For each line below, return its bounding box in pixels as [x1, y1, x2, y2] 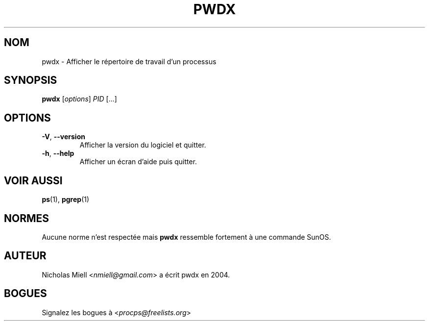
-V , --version [42, 132, 85, 141]
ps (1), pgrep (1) [42, 195, 90, 204]
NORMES [4, 212, 49, 225]
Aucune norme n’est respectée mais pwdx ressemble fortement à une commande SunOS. [42, 232, 331, 241]
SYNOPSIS [4, 74, 57, 87]
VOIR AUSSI [4, 174, 63, 187]
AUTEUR [4, 250, 47, 262]
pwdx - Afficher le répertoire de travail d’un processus [42, 57, 216, 66]
